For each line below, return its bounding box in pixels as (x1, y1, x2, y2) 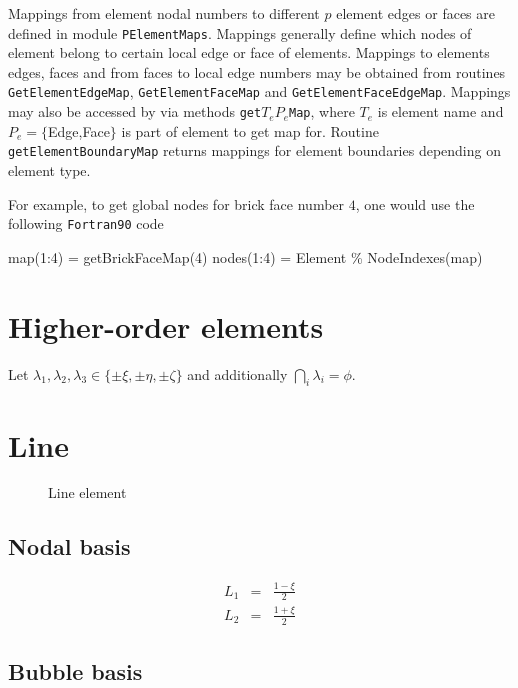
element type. (8, 160, 91, 180)
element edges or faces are (336, 3, 496, 23)
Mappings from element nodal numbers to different (8, 3, 320, 23)
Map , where (289, 101, 355, 122)
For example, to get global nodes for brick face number (8, 193, 345, 214)
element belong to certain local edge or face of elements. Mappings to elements (8, 42, 490, 63)
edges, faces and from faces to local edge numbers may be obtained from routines (8, 61, 506, 82)
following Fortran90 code (8, 213, 164, 234)
